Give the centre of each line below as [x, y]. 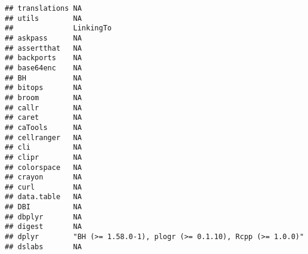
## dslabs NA [43, 247]
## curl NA [43, 187]
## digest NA [43, 227]
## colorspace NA [43, 167]
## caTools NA [43, 127]
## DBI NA [43, 207]
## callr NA [43, 108]
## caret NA [43, 118]
